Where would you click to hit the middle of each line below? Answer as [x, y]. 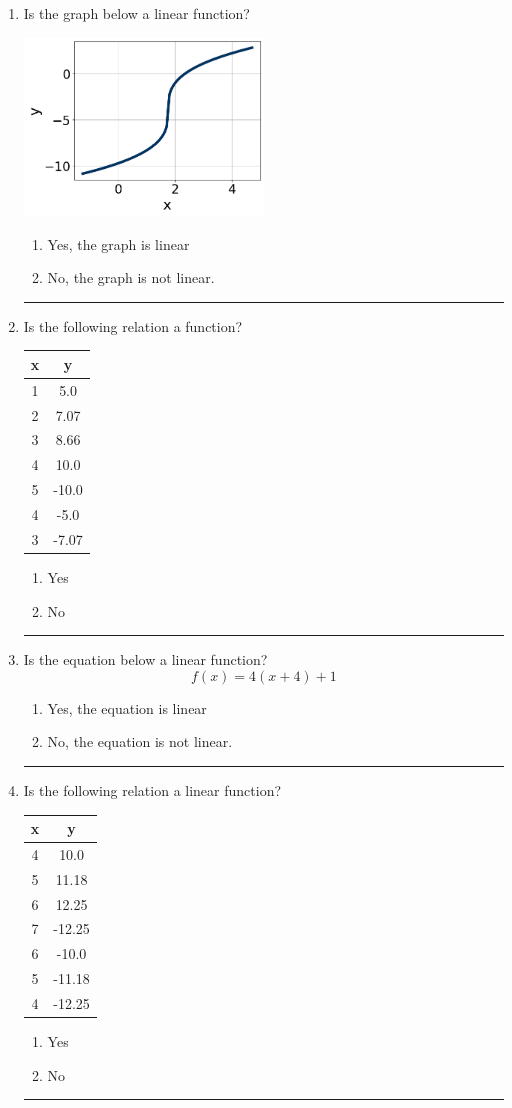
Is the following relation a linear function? [152, 789]
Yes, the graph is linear [118, 243]
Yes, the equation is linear [127, 707]
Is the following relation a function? [133, 325]
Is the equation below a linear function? [145, 659]
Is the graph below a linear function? [136, 13]
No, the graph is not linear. [131, 277]
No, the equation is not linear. [140, 741]
